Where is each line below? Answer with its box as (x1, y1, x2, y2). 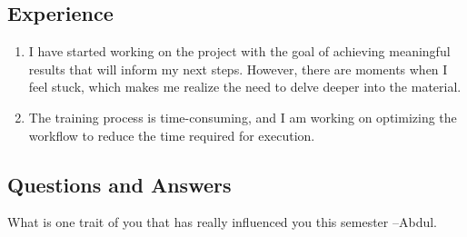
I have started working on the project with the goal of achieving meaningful (28, 42, 451, 61)
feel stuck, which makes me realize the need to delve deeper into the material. (28, 77, 462, 96)
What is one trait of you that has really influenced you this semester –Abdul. (7, 212, 438, 232)
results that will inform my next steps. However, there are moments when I (28, 59, 448, 78)
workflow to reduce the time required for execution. (28, 125, 315, 144)
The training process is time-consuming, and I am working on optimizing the (28, 107, 457, 126)
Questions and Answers (7, 170, 232, 198)
